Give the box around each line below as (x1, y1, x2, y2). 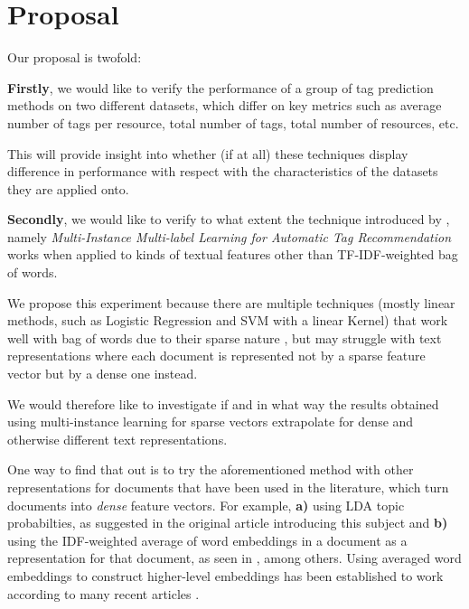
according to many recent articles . (7, 584, 200, 603)
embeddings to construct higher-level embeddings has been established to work (7, 566, 444, 585)
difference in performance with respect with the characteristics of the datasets (7, 162, 438, 181)
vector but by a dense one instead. (7, 364, 198, 383)
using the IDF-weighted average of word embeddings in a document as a (7, 530, 408, 549)
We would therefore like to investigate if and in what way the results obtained (7, 394, 439, 413)
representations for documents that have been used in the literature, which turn (7, 478, 449, 496)
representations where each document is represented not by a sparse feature (7, 346, 426, 365)
